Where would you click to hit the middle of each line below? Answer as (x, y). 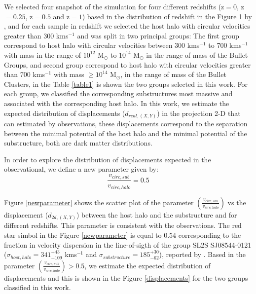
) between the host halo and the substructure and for (157, 214)
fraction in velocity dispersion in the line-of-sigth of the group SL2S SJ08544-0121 (128, 244)
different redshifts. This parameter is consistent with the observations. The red (123, 225)
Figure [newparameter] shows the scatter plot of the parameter (99, 202)
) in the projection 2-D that (199, 113)
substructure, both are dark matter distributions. (78, 143)
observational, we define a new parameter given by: (81, 169)
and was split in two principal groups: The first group (158, 35)
